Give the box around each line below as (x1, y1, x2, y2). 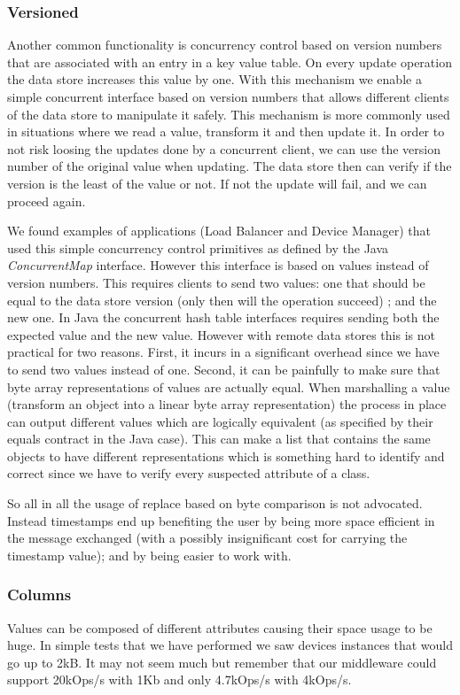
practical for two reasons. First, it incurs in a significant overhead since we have (7, 343, 440, 361)
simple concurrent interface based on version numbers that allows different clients (7, 88, 449, 105)
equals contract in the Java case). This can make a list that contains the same (7, 429, 431, 448)
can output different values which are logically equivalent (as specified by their (7, 412, 433, 430)
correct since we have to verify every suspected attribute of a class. (7, 464, 370, 483)
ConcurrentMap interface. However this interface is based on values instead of (7, 256, 429, 274)
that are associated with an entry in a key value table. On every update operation (7, 52, 452, 71)
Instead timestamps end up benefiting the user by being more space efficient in (7, 511, 435, 529)
